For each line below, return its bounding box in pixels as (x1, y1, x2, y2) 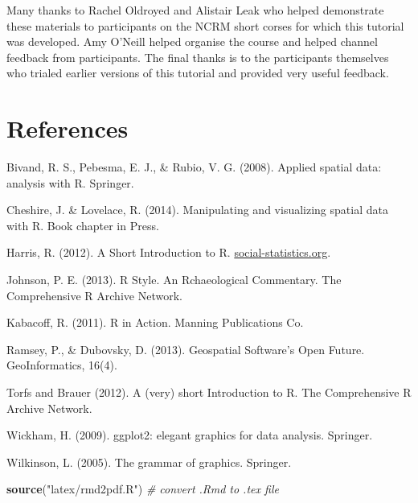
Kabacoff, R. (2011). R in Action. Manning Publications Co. (6, 314, 304, 331)
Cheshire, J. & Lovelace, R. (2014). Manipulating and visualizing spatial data (6, 201, 388, 218)
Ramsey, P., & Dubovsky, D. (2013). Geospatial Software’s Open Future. (6, 340, 365, 357)
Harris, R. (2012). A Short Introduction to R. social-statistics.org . (6, 244, 331, 261)
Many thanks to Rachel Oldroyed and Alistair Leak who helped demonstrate (6, 2, 384, 18)
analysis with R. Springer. (6, 174, 134, 191)
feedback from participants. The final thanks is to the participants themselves (6, 48, 389, 65)
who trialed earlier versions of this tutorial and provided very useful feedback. (6, 64, 389, 81)
